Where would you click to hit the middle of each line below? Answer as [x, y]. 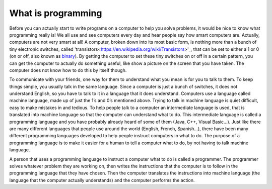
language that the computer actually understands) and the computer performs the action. [102, 180]
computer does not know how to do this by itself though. [68, 70]
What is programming [56, 13]
